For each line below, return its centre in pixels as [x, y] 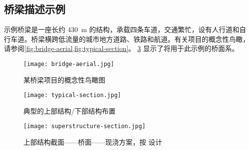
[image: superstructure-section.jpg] [85, 126]
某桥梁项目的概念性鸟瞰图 [64, 79]
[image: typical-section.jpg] [72, 95]
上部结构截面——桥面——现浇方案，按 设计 [93, 142]
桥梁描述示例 [35, 9]
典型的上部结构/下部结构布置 [69, 110]
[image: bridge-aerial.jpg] [69, 64]
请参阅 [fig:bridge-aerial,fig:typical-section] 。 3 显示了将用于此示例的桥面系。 [121, 48]
